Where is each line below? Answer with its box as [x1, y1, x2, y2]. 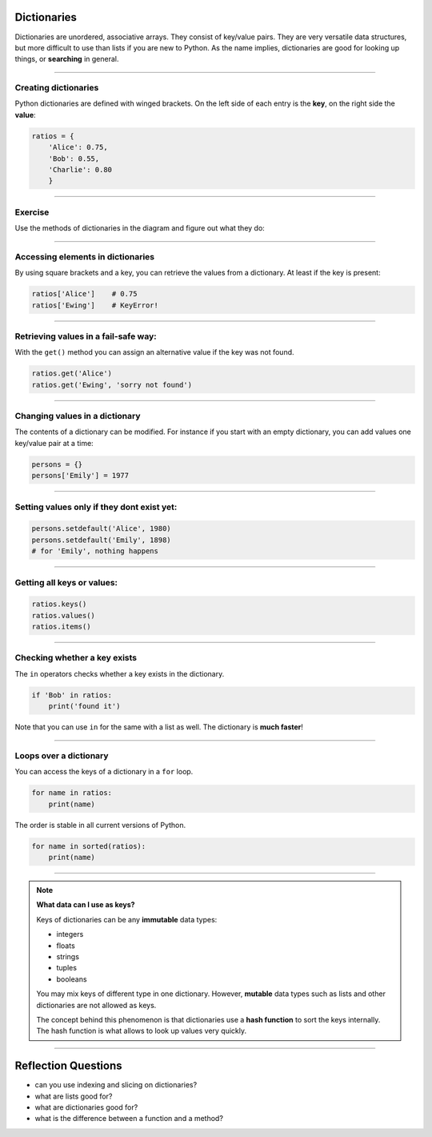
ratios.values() [31, 611, 96, 620]
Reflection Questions [14, 1059, 123, 1073]
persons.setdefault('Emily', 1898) [31, 535, 171, 544]
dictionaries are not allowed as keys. [36, 1000, 157, 1010]
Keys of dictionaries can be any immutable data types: [36, 914, 218, 924]
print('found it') [48, 701, 121, 711]
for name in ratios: [31, 789, 112, 798]
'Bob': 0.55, [48, 154, 100, 163]
